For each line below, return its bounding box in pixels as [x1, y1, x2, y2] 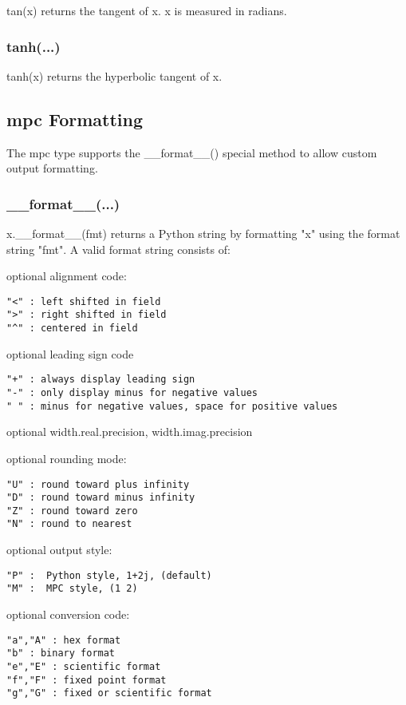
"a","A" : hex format [6, 634, 121, 646]
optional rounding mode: [6, 450, 127, 466]
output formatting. [6, 160, 98, 176]
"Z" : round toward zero [6, 505, 138, 517]
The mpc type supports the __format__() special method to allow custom [6, 144, 377, 160]
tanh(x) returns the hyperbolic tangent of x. [6, 67, 223, 84]
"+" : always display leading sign [6, 374, 195, 386]
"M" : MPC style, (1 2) [6, 583, 138, 595]
